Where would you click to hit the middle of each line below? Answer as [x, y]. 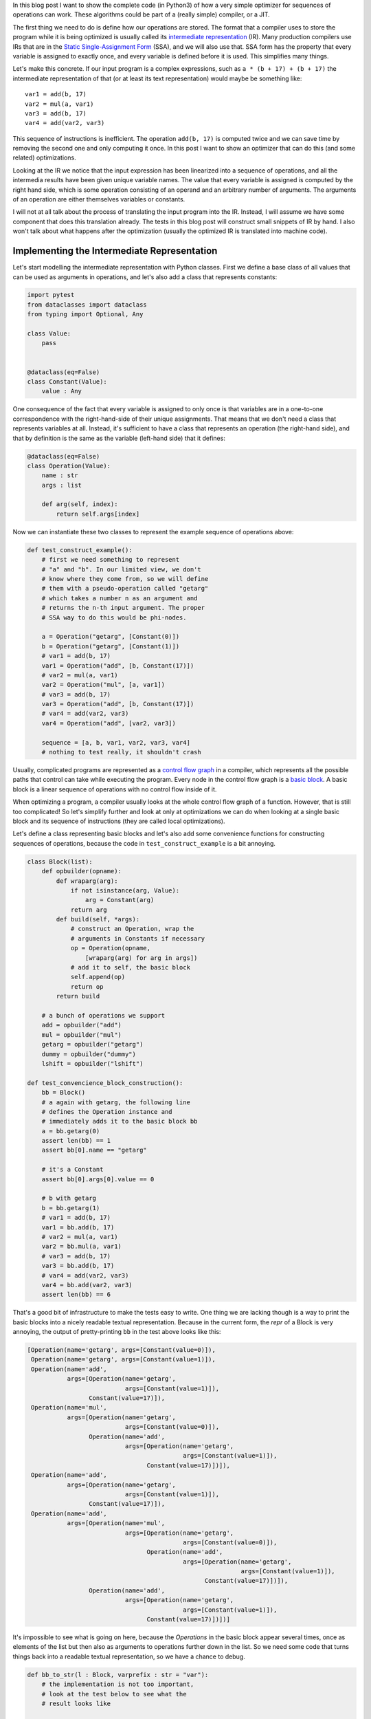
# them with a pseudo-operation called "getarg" [125, 589]
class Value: [49, 334]
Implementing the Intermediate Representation [115, 251]
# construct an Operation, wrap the [132, 929]
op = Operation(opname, [111, 948]
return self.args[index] [98, 514]
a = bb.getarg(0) [71, 1131]
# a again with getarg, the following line [116, 1102]
